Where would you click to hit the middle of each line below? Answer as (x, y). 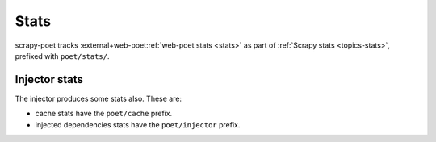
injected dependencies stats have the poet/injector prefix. (138, 124)
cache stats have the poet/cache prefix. (104, 114)
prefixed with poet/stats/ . (62, 56)
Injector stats (49, 79)
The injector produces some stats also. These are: (98, 98)
